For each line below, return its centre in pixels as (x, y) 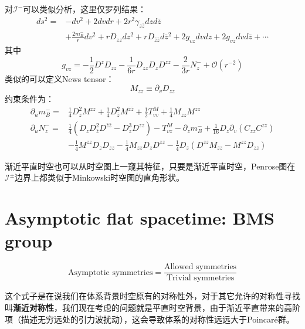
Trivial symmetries (200, 278)
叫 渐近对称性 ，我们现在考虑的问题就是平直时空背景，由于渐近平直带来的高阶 (152, 307)
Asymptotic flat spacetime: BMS (140, 218)
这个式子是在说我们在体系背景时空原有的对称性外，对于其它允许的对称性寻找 (152, 296)
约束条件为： (29, 98)
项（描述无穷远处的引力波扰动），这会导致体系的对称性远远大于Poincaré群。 (150, 319)
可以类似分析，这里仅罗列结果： (85, 9)
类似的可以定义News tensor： (60, 78)
